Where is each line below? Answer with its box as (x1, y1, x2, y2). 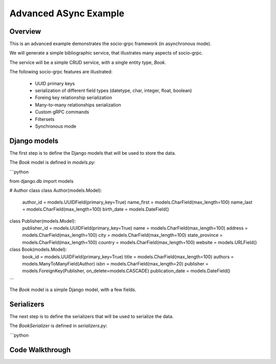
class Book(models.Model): (9, 247, 67, 253)
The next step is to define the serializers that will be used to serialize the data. (9, 313, 174, 320)
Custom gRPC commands (35, 109, 89, 115)
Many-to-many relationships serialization (35, 102, 121, 108)
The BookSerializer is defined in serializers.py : (9, 323, 107, 329)
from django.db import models (9, 178, 74, 184)
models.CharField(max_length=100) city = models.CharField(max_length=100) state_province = (22, 232, 223, 238)
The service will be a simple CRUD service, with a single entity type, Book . (9, 59, 166, 65)
